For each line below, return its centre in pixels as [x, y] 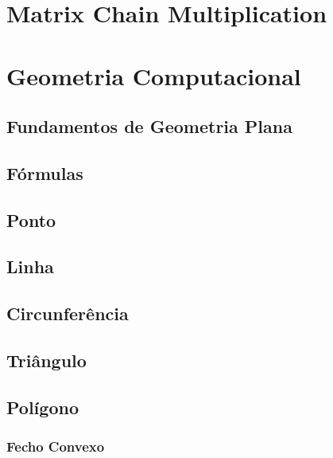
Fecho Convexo [56, 446]
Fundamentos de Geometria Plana [149, 126]
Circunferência [68, 313]
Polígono [43, 407]
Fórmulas [45, 172]
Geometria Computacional [154, 75]
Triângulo [46, 360]
